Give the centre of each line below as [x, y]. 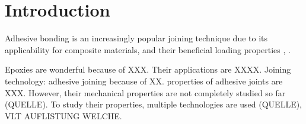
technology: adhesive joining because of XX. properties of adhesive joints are [144, 81]
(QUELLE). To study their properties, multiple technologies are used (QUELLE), [154, 104]
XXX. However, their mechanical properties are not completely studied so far [145, 92]
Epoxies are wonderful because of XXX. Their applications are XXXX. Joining [148, 69]
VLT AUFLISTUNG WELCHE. [63, 115]
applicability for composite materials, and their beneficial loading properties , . [148, 49]
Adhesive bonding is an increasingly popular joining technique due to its [136, 38]
